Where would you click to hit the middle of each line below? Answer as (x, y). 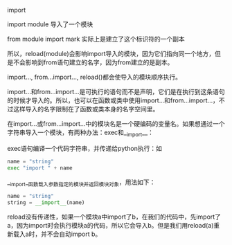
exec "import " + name (40, 168)
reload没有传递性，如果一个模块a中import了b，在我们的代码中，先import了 (114, 217)
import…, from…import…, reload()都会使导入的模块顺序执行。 (95, 77)
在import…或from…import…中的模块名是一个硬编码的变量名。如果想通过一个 (116, 124)
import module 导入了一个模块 (50, 24)
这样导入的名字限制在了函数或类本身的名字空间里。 (86, 109)
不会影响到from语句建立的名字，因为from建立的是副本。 (93, 62)
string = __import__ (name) (46, 203)
